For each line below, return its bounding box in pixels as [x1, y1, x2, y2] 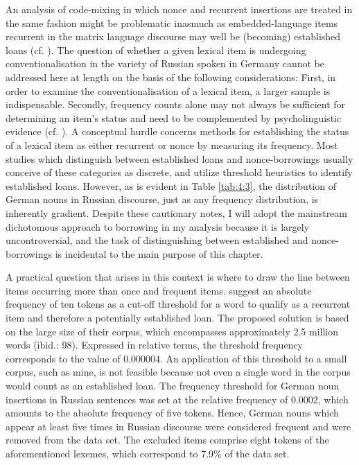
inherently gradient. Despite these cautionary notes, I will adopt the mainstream [6, 205, 347, 220]
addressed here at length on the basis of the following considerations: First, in [6, 69, 336, 84]
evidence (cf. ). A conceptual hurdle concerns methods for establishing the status [6, 124, 349, 139]
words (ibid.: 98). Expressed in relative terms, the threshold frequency [6, 337, 304, 352]
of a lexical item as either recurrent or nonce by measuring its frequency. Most [6, 137, 338, 152]
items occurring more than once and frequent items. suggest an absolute [6, 283, 312, 297]
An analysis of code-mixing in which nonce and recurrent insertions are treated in [6, 2, 353, 16]
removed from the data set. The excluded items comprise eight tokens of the [6, 432, 329, 447]
